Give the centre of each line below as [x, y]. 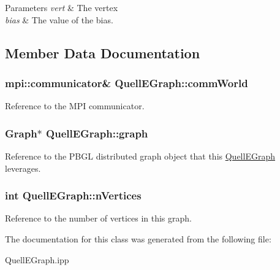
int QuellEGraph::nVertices [73, 195]
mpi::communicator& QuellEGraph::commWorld [127, 83]
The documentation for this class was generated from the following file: [138, 239]
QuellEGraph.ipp [37, 259]
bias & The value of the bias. [59, 19]
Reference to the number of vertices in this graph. [98, 218]
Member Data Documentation [103, 52]
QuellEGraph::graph [97, 133]
